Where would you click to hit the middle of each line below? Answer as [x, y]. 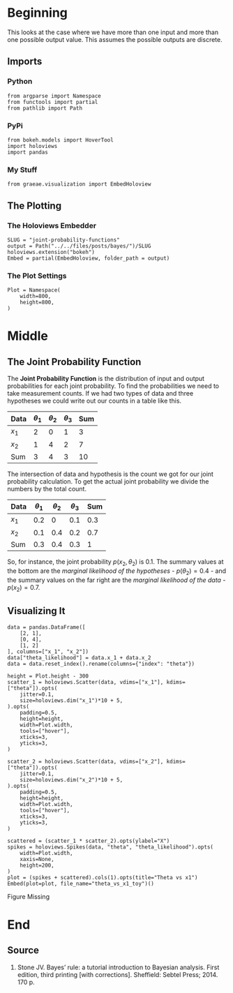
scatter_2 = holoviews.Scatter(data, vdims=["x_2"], [85, 761]
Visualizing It [36, 611]
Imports [25, 62]
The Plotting [34, 206]
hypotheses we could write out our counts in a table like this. [95, 401]
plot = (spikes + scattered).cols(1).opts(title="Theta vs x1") [103, 877]
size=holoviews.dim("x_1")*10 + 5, [72, 700]
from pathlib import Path [45, 108]
